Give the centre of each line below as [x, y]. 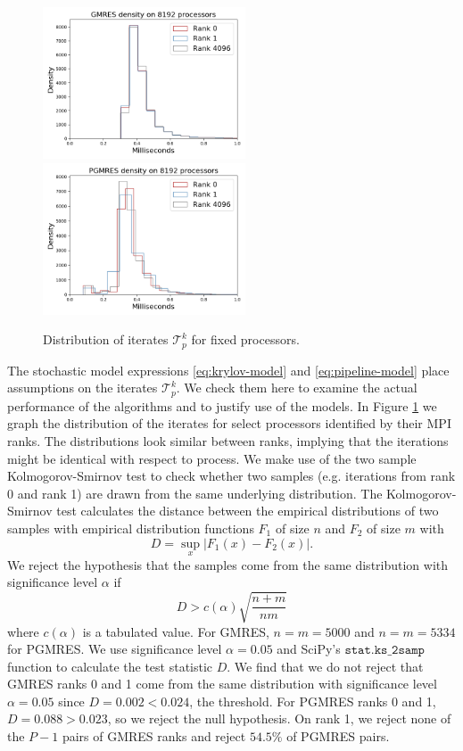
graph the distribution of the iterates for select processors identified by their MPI [229, 423]
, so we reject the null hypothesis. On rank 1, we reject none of [279, 718]
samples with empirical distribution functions [131, 528]
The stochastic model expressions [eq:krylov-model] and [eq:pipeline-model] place [228, 370]
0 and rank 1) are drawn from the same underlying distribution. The [195, 493]
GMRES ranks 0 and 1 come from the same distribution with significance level [222, 684]
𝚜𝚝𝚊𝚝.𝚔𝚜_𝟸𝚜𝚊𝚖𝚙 [384, 651]
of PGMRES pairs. [338, 736]
